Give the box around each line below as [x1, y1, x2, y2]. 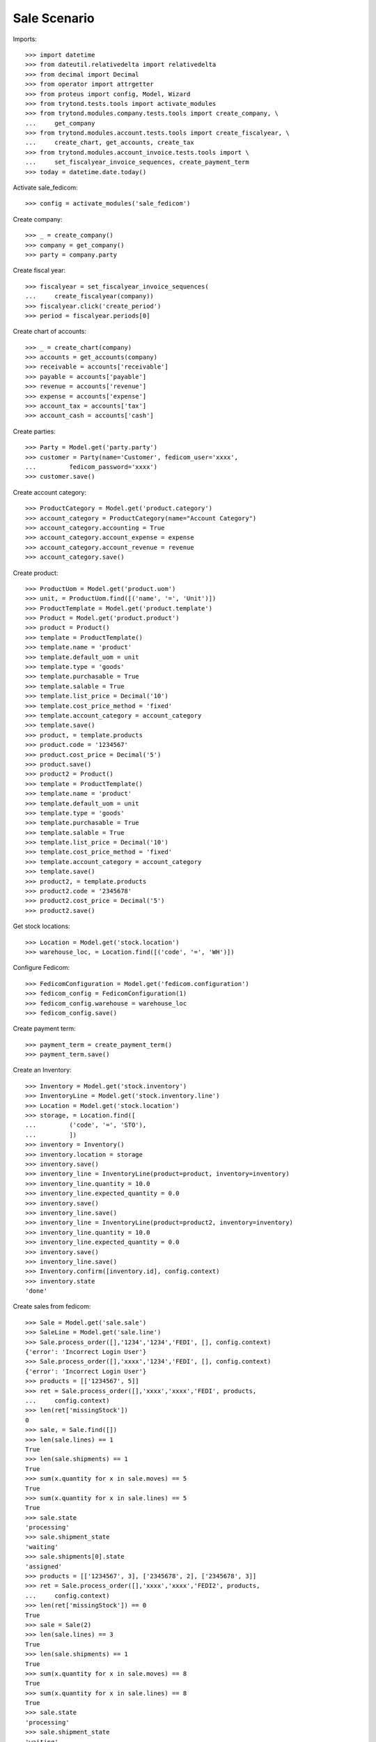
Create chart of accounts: [13, 327, 87, 336]
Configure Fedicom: [13, 964, 70, 972]
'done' [25, 1287, 48, 1295]
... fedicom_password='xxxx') [25, 463, 158, 470]
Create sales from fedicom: [13, 1302, 91, 1311]
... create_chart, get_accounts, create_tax [25, 139, 194, 146]
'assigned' [25, 1562, 63, 1571]
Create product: [13, 569, 58, 577]
